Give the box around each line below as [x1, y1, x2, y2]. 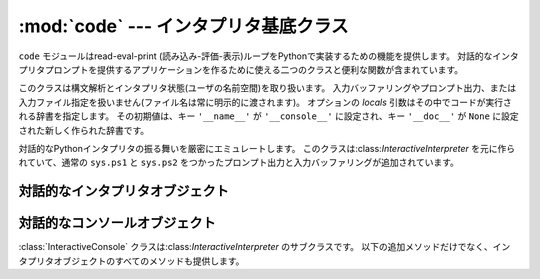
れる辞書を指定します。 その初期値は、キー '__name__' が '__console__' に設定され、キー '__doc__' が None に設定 [18, 110, 519, 122]
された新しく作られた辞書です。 [18, 124, 150, 136]
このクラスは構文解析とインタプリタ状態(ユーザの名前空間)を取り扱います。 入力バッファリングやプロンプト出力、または [18, 82, 517, 94]
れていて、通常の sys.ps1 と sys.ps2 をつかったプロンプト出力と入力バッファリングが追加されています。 [18, 156, 460, 169]
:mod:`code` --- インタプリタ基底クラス [18, 15, 349, 37]
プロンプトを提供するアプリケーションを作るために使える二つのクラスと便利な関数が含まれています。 [44, 63, 464, 75]
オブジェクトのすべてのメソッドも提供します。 [53, 255, 245, 267]
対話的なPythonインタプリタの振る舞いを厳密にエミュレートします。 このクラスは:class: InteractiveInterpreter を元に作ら [18, 142, 515, 154]
